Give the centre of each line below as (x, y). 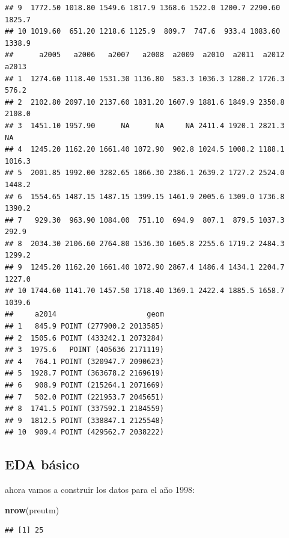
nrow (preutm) (32, 509)
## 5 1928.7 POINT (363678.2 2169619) (84, 373)
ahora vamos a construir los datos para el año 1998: (100, 490)
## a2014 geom (84, 314)
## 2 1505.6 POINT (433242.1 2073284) (84, 338)
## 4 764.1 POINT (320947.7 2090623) (84, 361)
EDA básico (42, 464)
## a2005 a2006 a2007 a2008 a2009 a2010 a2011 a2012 (145, 55)
